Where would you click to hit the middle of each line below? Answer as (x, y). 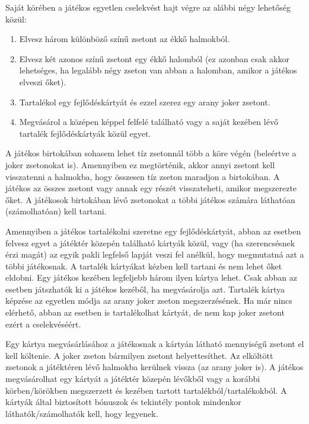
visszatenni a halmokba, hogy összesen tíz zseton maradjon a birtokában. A (143, 176)
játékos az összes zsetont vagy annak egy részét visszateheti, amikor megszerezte (151, 188)
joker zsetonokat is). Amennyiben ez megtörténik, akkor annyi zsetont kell (140, 164)
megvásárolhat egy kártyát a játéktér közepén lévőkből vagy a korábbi (133, 379)
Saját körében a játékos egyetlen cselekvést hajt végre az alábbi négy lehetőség (148, 7)
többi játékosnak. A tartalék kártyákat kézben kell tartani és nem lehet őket (144, 266)
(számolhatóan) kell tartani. (56, 211)
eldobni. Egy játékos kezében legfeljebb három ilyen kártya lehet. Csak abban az (151, 277)
